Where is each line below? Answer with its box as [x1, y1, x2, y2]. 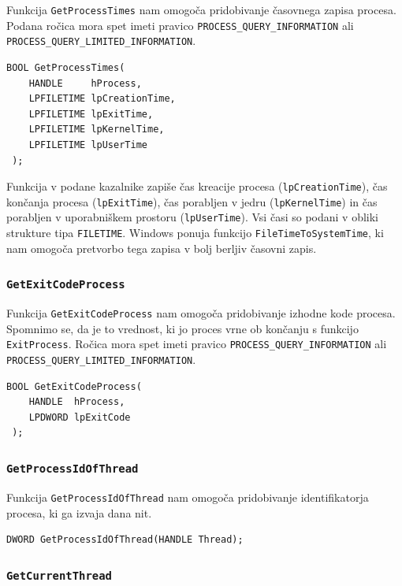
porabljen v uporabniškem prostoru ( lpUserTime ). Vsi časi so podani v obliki [6, 209, 378, 225]
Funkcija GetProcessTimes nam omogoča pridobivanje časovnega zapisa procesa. [6, 2, 396, 17]
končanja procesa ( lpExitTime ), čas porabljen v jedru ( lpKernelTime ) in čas [6, 193, 378, 210]
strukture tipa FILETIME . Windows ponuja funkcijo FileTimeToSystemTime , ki [6, 224, 384, 241]
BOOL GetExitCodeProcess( [6, 380, 142, 392]
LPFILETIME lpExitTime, [28, 108, 154, 120]
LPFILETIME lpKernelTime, [28, 124, 165, 135]
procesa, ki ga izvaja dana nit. [6, 504, 152, 521]
